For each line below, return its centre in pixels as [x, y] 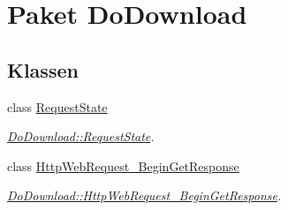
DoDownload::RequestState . [81, 136]
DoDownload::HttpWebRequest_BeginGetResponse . [144, 195]
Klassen [43, 69]
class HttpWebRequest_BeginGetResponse [123, 165]
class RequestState [57, 106]
